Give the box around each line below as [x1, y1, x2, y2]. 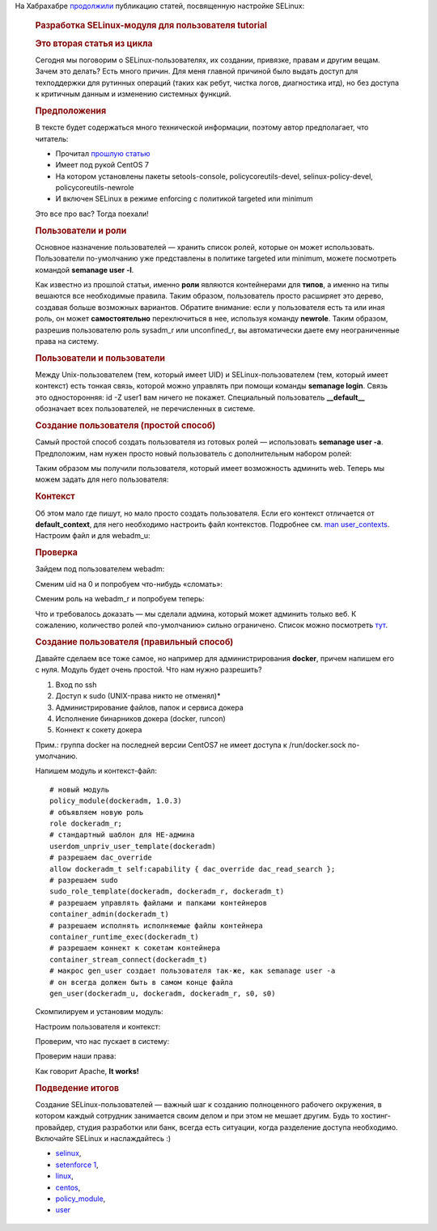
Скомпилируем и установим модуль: [35, 1007, 163, 1017]
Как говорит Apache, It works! [35, 1066, 139, 1076]
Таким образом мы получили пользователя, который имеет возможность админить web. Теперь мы [35, 464, 384, 473]
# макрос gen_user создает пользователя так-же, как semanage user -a [49, 966, 336, 975]
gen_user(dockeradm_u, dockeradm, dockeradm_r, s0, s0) [49, 988, 276, 998]
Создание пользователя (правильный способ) [35, 636, 234, 647]
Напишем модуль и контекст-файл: [35, 766, 157, 776]
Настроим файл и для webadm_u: [35, 531, 151, 541]
